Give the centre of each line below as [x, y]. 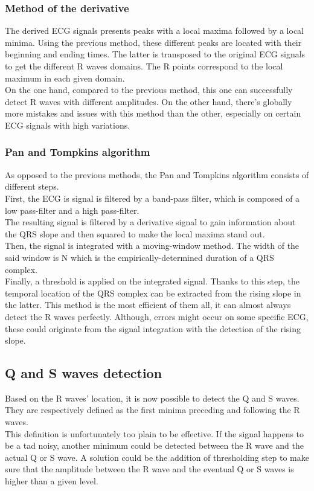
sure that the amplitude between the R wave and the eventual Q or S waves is [149, 469]
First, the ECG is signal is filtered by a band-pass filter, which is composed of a [152, 198]
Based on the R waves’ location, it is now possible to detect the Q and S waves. [152, 398]
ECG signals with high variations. [68, 125]
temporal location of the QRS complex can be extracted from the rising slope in [153, 293]
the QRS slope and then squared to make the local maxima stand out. [135, 233]
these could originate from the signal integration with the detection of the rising [153, 328]
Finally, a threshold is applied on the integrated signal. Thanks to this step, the [152, 281]
